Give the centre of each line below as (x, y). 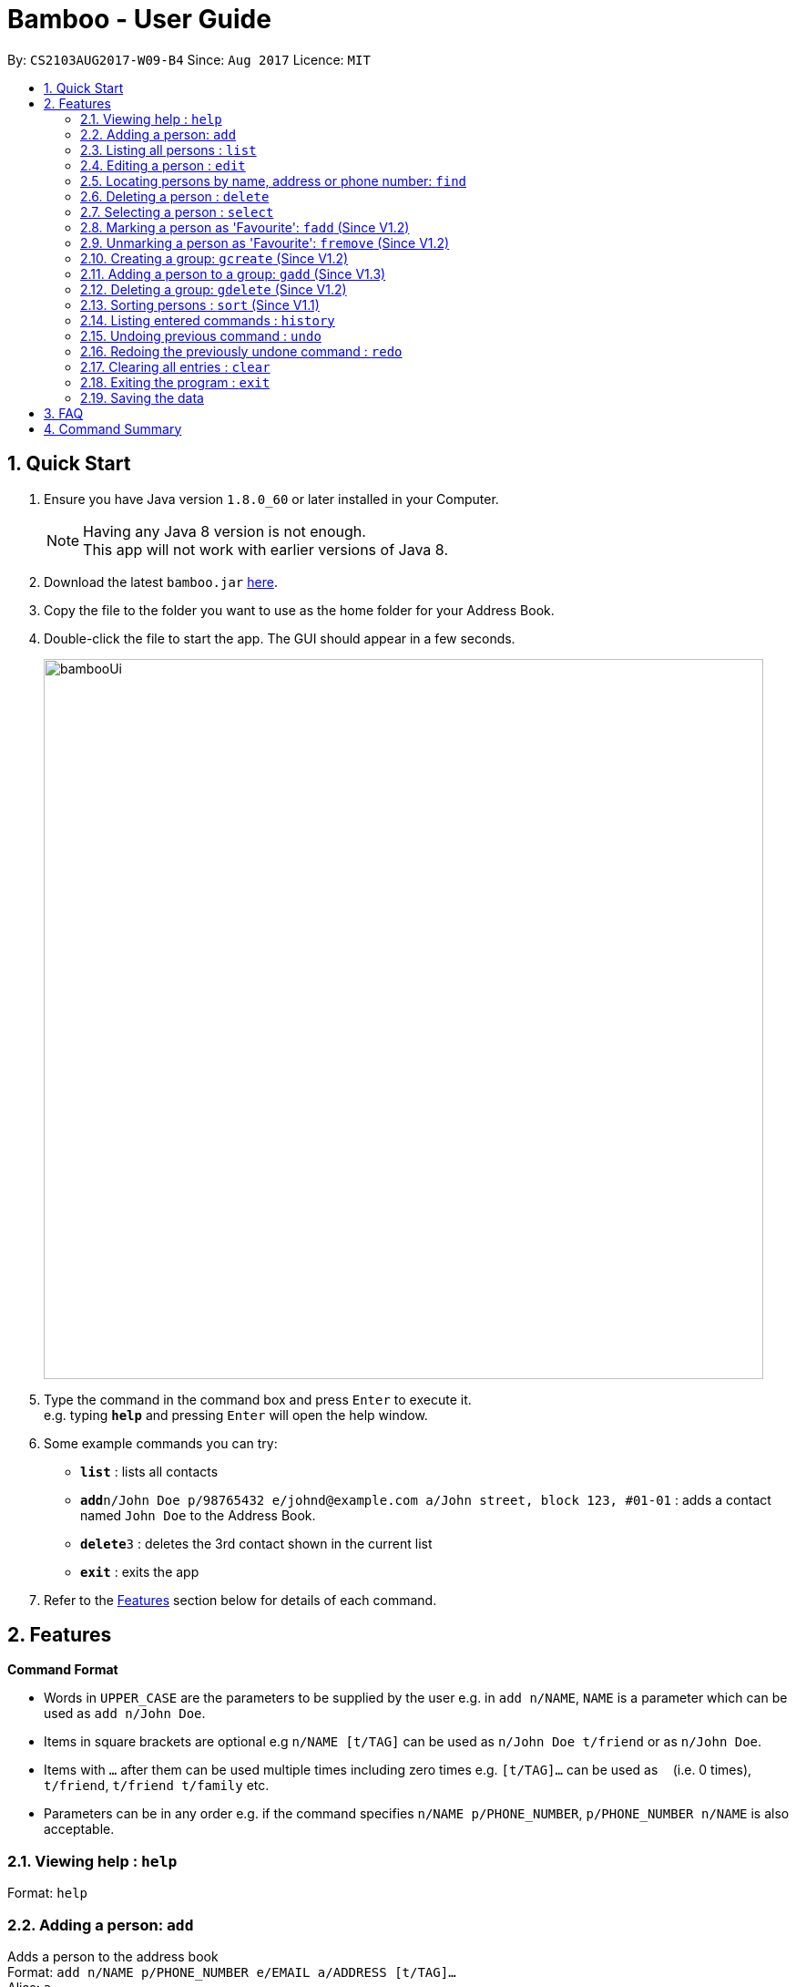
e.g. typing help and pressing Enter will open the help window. (236, 1415)
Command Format (63, 1670)
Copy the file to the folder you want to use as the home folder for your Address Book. (299, 610)
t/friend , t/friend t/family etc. (157, 1786)
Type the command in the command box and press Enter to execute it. (258, 1399)
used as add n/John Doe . (125, 1714)
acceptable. (79, 1829)
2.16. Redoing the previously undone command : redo (241, 351)
